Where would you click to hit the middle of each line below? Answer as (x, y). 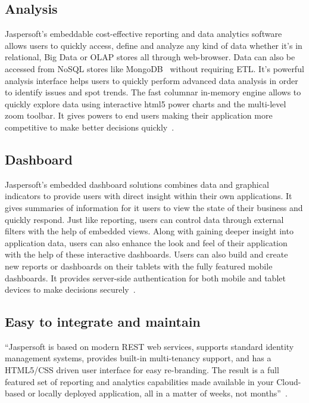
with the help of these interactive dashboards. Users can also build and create (146, 254)
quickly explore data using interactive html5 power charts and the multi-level (146, 103)
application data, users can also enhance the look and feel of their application (146, 242)
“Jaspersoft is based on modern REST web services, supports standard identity (149, 346)
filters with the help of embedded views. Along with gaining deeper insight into (149, 231)
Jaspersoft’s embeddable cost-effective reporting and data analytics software (143, 34)
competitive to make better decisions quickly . (90, 127)
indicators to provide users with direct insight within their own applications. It (149, 196)
